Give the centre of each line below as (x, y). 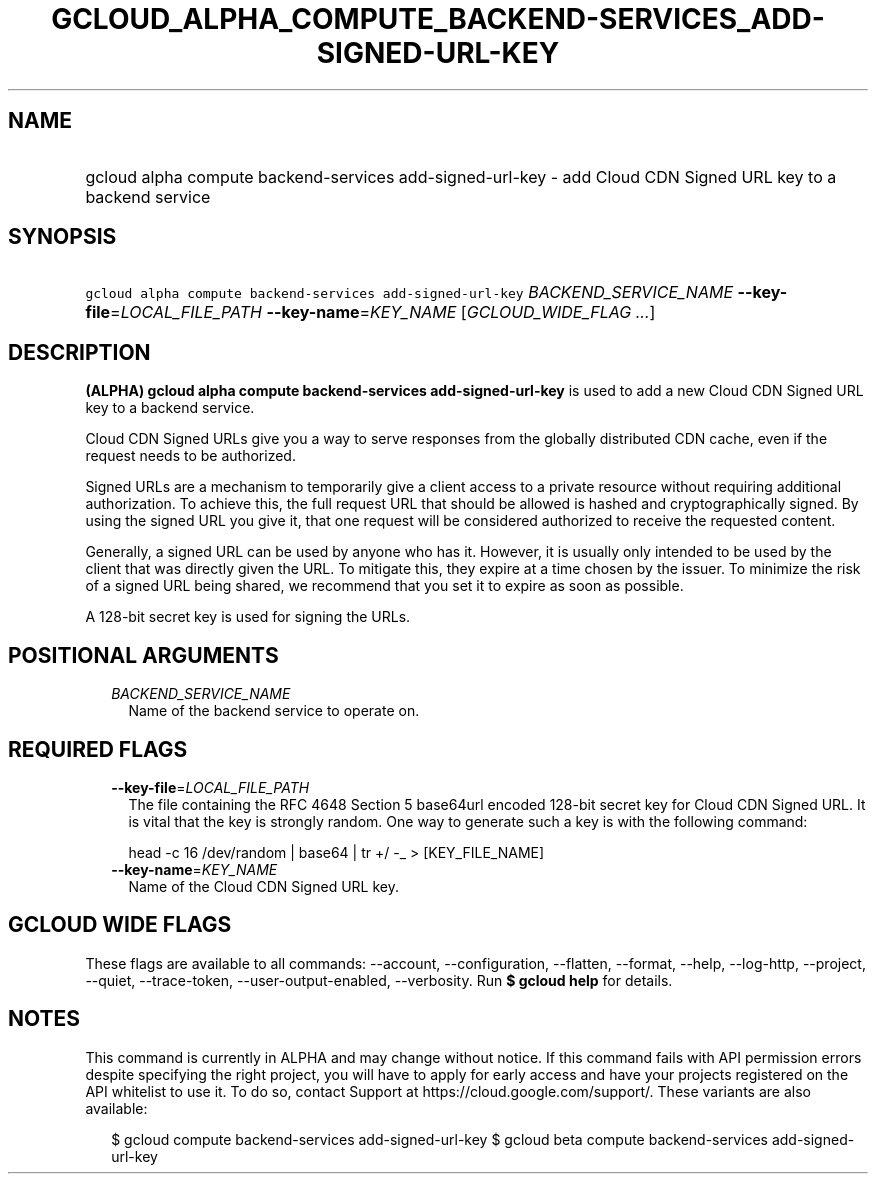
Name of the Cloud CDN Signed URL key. (263, 886)
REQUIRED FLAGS (98, 749)
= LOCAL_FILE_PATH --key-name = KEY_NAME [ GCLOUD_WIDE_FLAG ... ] (383, 312)
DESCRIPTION (79, 352)
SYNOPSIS (62, 237)
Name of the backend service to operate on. (274, 711)
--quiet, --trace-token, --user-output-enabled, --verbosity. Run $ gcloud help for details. (379, 980)
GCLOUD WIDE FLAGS (120, 925)
